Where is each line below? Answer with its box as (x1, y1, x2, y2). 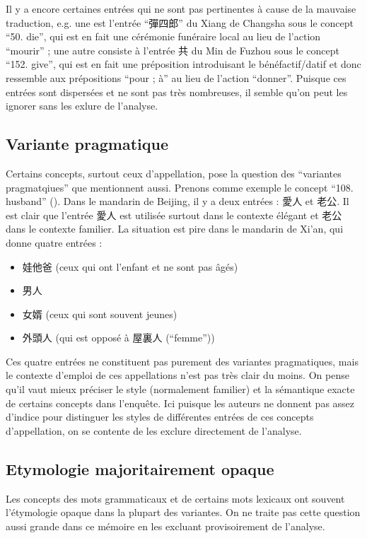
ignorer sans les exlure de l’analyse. (6, 98, 158, 113)
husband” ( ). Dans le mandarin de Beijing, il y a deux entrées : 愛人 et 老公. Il (6, 194, 349, 209)
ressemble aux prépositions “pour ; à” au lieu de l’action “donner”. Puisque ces (6, 70, 346, 85)
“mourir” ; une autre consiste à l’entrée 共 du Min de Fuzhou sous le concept (6, 42, 339, 57)
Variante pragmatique (6, 133, 168, 155)
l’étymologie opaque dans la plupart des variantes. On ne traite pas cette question (6, 505, 361, 520)
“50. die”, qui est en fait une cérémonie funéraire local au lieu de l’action (6, 29, 321, 44)
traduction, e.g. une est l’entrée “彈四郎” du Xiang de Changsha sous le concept (6, 15, 354, 30)
